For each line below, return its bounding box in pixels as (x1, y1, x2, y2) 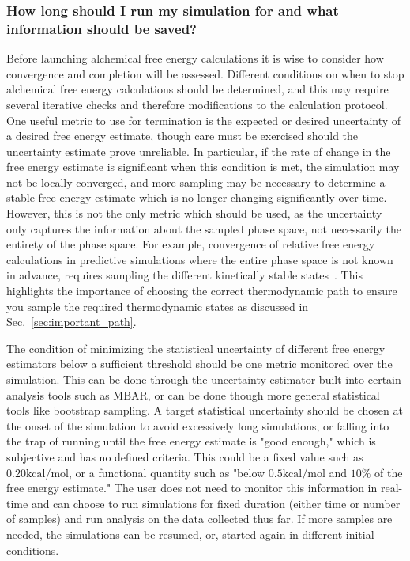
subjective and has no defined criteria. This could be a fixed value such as (6, 448, 363, 464)
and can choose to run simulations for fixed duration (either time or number (31, 495, 401, 511)
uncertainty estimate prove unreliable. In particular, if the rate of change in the (6, 142, 391, 159)
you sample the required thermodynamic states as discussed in (6, 298, 309, 314)
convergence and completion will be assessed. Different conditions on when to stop (6, 65, 404, 81)
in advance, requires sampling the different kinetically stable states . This (6, 267, 363, 283)
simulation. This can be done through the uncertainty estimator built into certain (6, 371, 401, 388)
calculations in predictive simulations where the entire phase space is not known (6, 251, 393, 267)
